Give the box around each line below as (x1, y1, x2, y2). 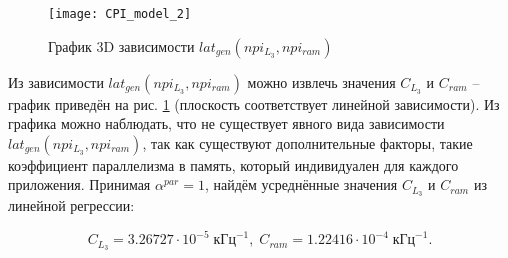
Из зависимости (8, 71, 104, 92)
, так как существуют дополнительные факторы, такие (142, 132, 473, 153)
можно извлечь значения (247, 71, 396, 92)
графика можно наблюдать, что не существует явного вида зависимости (8, 113, 445, 134)
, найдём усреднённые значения (204, 174, 398, 195)
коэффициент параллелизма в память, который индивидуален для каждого (8, 154, 459, 175)
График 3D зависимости (48, 35, 195, 56)
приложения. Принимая (8, 174, 151, 195)
